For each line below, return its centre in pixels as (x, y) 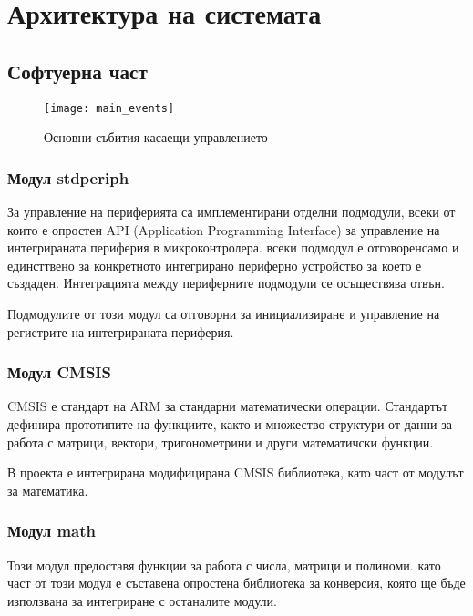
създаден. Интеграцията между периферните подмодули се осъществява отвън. (226, 283)
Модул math (52, 531)
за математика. (48, 490)
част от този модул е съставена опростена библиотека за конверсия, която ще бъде (236, 583)
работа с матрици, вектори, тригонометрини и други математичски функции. (221, 441)
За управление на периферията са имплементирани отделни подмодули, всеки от (231, 212)
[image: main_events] (109, 108)
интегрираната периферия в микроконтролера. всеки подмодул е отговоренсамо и (233, 247)
